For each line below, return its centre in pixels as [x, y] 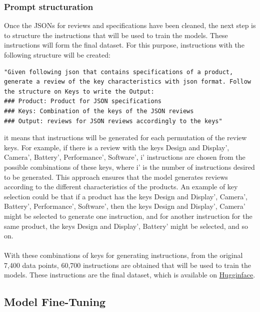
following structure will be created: [57, 55]
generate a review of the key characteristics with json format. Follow [127, 82]
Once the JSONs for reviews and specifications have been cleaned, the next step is [130, 25]
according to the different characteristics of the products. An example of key [121, 187]
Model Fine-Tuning [55, 302]
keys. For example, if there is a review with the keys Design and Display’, [117, 147]
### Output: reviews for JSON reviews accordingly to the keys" [113, 121]
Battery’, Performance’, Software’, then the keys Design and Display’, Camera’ [125, 206]
